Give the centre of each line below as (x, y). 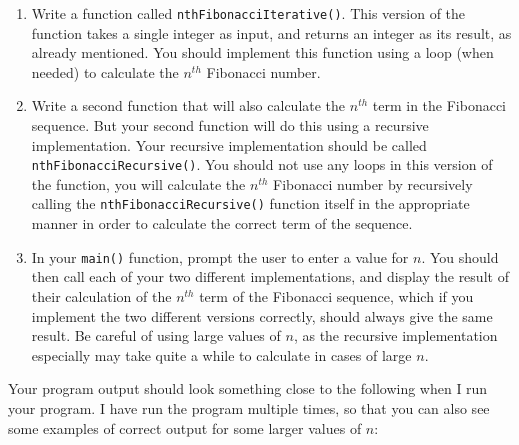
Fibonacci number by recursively (373, 183)
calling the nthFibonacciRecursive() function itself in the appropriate (250, 203)
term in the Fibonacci (439, 105)
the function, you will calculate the (138, 183)
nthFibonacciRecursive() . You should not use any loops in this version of (262, 164)
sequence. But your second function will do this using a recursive (230, 125)
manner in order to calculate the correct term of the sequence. (222, 223)
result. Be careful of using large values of (156, 335)
